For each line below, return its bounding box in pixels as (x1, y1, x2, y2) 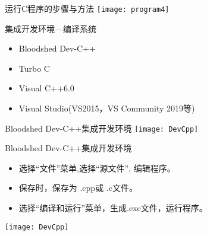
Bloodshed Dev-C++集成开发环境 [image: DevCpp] (5, 122, 199, 134)
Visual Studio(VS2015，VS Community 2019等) (18, 102, 195, 114)
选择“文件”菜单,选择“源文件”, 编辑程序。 (18, 161, 175, 174)
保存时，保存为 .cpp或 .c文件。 (18, 181, 137, 194)
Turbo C (18, 62, 50, 74)
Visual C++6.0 (18, 82, 74, 94)
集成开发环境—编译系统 (5, 22, 96, 34)
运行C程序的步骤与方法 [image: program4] (5, 2, 170, 14)
